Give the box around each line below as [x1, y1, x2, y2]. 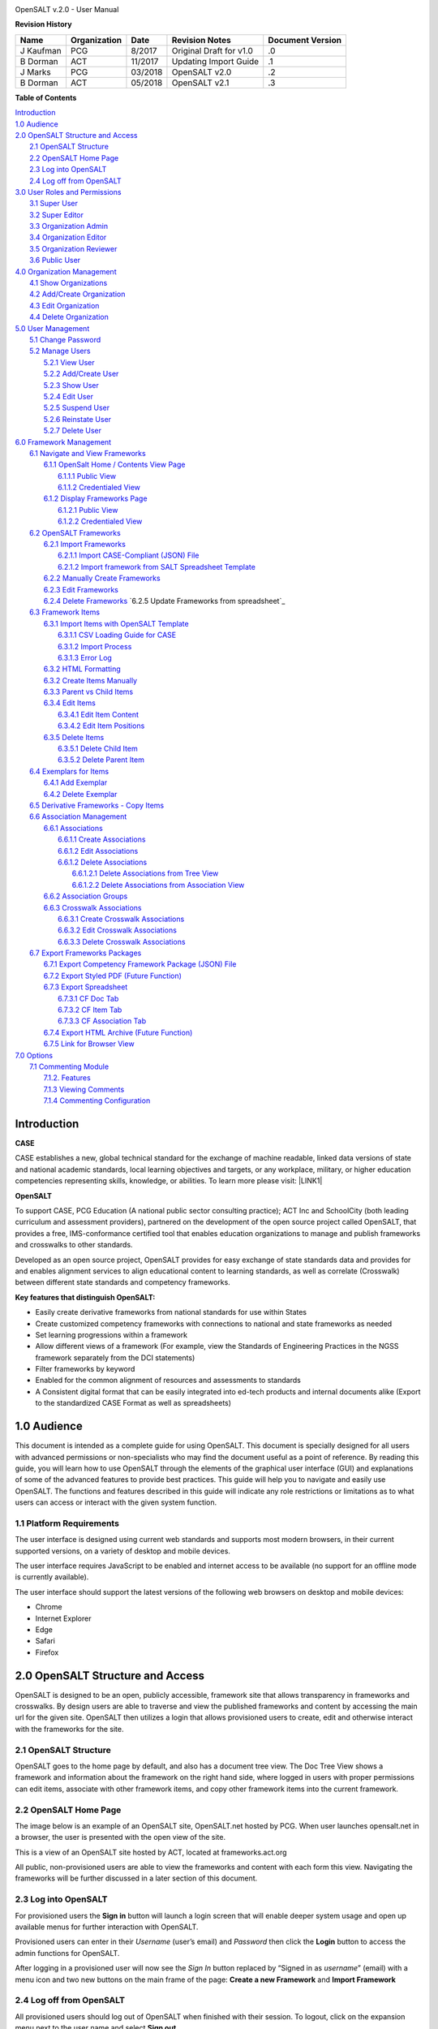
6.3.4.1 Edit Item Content [58, 709, 140, 719]
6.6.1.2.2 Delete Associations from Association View [71, 880, 245, 890]
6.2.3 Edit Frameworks [43, 584, 119, 594]
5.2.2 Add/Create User [43, 369, 119, 379]
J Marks [19, 66, 52, 77]
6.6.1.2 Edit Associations [58, 846, 139, 855]
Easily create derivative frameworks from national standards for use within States [35, 1307, 307, 1317]
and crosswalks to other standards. [15, 1240, 133, 1250]
